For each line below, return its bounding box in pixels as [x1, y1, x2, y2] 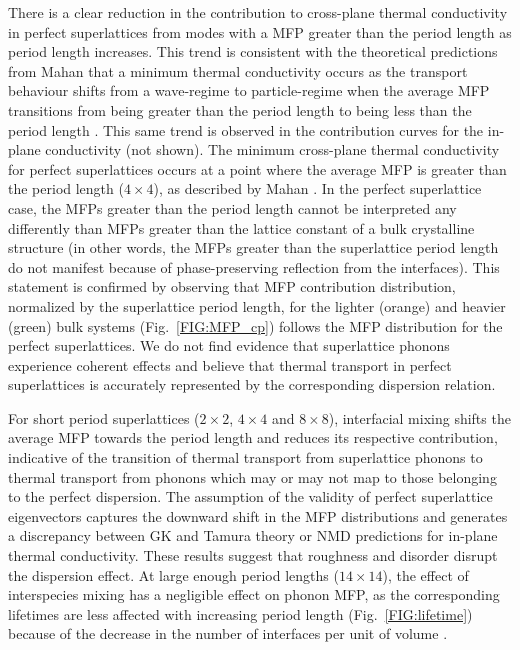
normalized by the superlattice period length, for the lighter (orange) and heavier [8, 295, 506, 316]
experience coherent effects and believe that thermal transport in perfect [8, 354, 452, 375]
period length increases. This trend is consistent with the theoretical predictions [8, 41, 498, 62]
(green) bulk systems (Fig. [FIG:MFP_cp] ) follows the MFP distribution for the [8, 315, 503, 336]
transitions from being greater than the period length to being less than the [8, 99, 472, 120]
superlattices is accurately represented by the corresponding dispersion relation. [8, 374, 496, 395]
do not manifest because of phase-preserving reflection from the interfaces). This [8, 256, 500, 277]
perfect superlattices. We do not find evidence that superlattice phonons [8, 335, 450, 356]
